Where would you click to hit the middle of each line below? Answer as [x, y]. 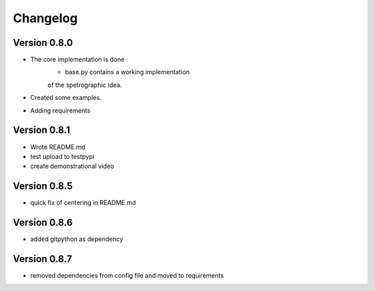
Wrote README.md [58, 147]
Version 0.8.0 [43, 43]
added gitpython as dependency [77, 239]
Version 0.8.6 [43, 223]
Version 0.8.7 [42, 259]
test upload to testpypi [62, 156]
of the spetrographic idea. [85, 85]
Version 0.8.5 [43, 186]
